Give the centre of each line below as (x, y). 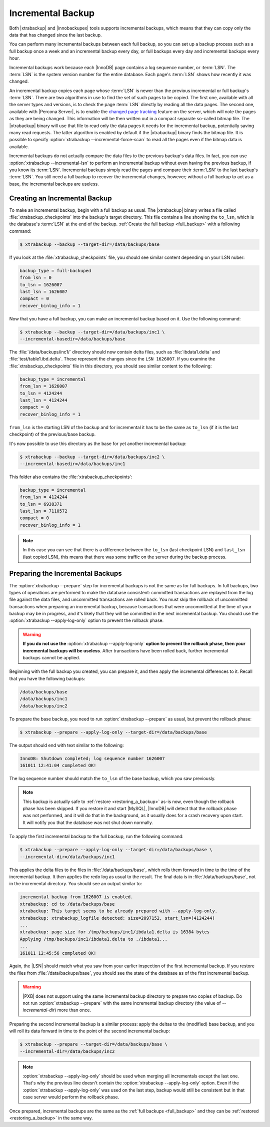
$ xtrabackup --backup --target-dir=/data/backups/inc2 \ (92, 457)
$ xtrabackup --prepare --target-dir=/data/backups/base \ (93, 1044)
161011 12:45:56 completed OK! (58, 953)
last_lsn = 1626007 (43, 291)
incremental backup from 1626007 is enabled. (76, 897)
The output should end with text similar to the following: (67, 745)
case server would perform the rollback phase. (71, 1097)
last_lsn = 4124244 (43, 400)
